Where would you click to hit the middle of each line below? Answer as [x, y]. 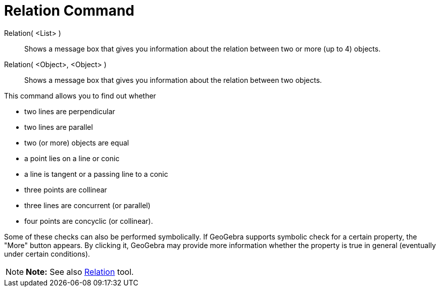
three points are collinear [66, 189]
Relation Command [69, 11]
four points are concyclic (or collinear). [89, 221]
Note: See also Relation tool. [80, 272]
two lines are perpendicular [70, 111]
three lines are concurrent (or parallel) [87, 205]
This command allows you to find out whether [80, 95]
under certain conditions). [47, 254]
